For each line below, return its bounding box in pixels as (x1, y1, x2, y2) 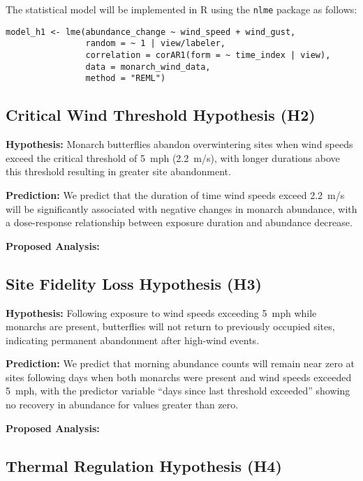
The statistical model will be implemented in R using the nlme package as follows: (6, 2, 357, 16)
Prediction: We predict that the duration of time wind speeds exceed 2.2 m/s (6, 187, 345, 202)
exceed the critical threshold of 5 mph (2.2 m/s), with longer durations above (6, 150, 340, 165)
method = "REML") (85, 73, 166, 84)
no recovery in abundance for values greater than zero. (6, 397, 239, 412)
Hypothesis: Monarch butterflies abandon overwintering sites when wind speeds (6, 137, 353, 151)
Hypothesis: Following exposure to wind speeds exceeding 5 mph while (6, 305, 317, 320)
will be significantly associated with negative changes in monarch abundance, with (6, 201, 357, 216)
